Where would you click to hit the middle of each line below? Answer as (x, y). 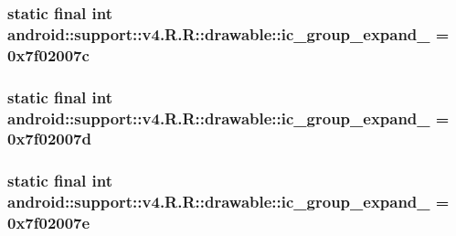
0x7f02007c (48, 54)
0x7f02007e (49, 223)
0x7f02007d (49, 139)
